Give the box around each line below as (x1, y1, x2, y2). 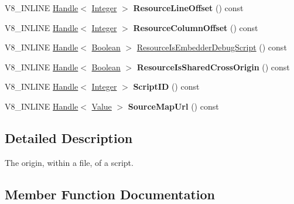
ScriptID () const (133, 80, 200, 93)
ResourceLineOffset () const (133, 2, 244, 13)
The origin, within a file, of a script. (5, 156, 134, 168)
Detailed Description (5, 128, 133, 147)
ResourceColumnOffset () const (133, 21, 258, 33)
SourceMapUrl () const (128, 100, 219, 112)
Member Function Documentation (5, 185, 216, 203)
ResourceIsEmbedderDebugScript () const (136, 41, 287, 53)
